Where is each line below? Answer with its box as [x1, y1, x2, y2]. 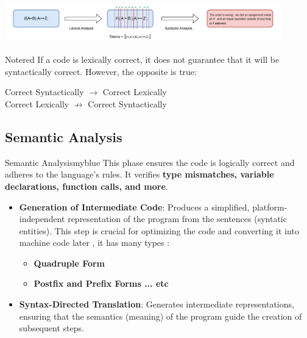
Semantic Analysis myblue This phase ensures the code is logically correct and [5, 156, 295, 168]
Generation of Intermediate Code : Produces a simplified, [19, 200, 250, 213]
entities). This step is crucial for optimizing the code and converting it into [19, 224, 299, 237]
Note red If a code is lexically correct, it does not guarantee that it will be [5, 53, 280, 66]
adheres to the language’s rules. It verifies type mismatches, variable [5, 168, 274, 181]
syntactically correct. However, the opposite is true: [5, 65, 197, 77]
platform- [252, 200, 288, 213]
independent [19, 212, 65, 225]
